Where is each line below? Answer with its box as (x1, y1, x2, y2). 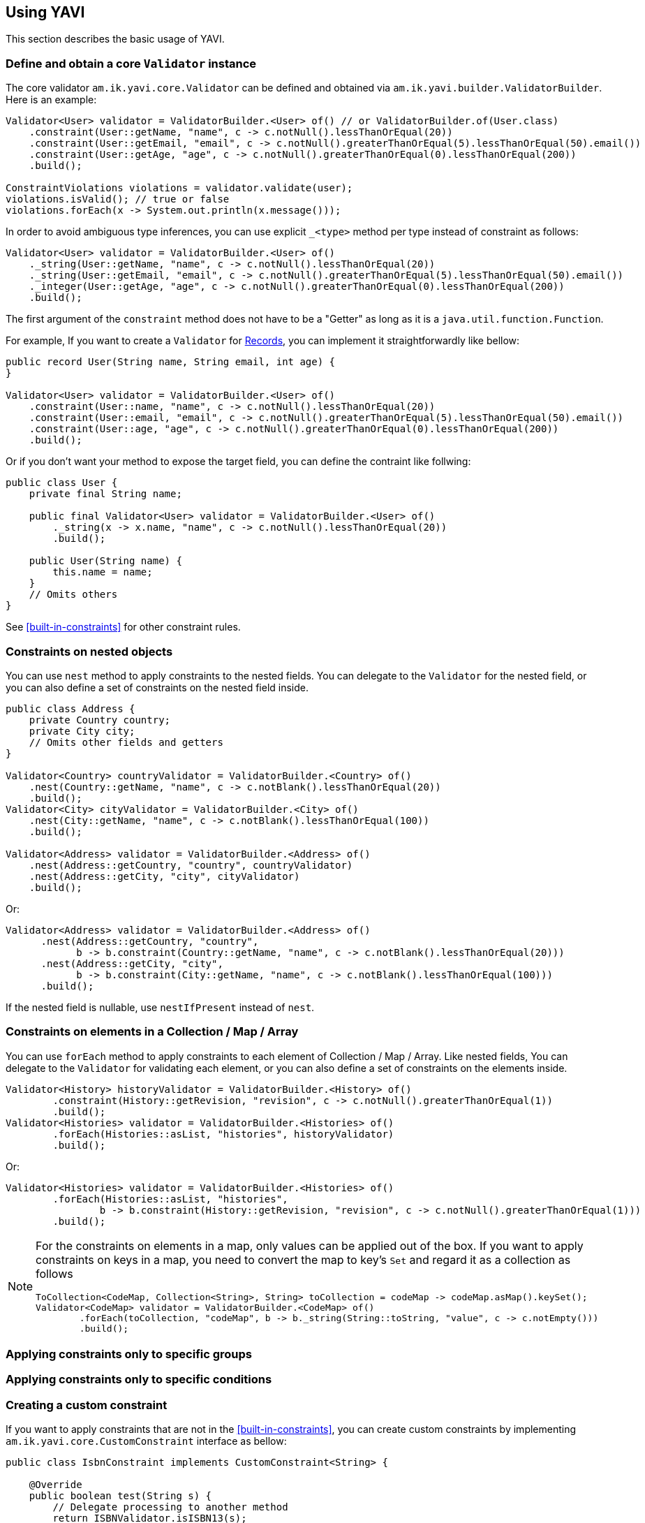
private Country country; (29, 714, 171, 726)
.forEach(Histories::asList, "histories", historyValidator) (52, 1128, 394, 1140)
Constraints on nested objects (6, 644, 173, 659)
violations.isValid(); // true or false (6, 193, 230, 205)
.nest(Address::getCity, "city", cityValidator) (29, 870, 300, 882)
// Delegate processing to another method (52, 1501, 288, 1513)
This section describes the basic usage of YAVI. (6, 33, 225, 45)
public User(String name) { (29, 555, 182, 567)
